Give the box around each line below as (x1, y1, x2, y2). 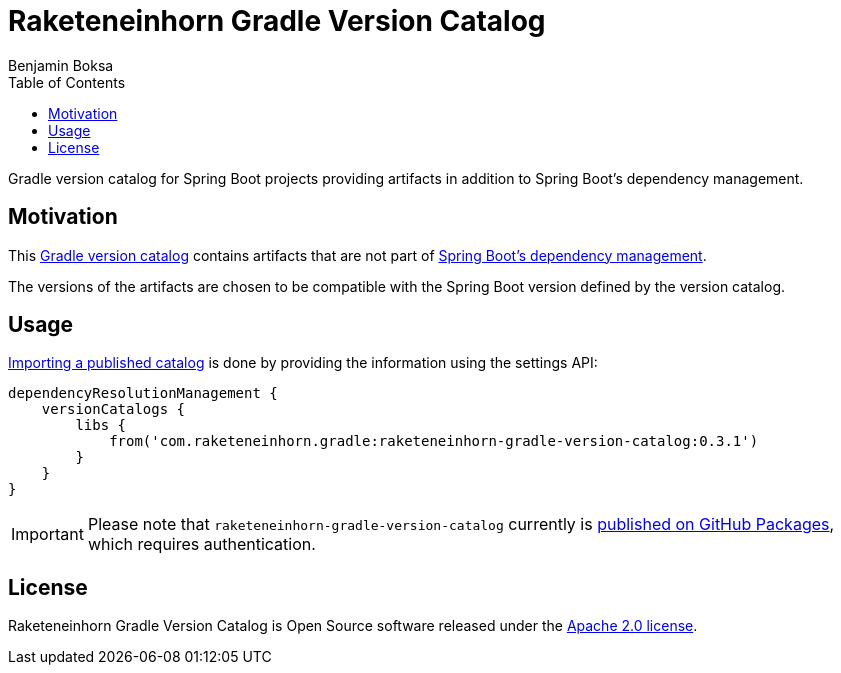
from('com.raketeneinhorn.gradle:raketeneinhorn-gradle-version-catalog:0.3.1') (109, 433, 759, 450)
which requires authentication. (87, 534, 316, 555)
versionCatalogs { (41, 401, 186, 418)
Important (11, 524, 84, 545)
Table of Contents (8, 73, 126, 91)
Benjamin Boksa (8, 56, 114, 74)
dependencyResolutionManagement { (8, 385, 278, 402)
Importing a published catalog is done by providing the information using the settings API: (8, 354, 598, 372)
